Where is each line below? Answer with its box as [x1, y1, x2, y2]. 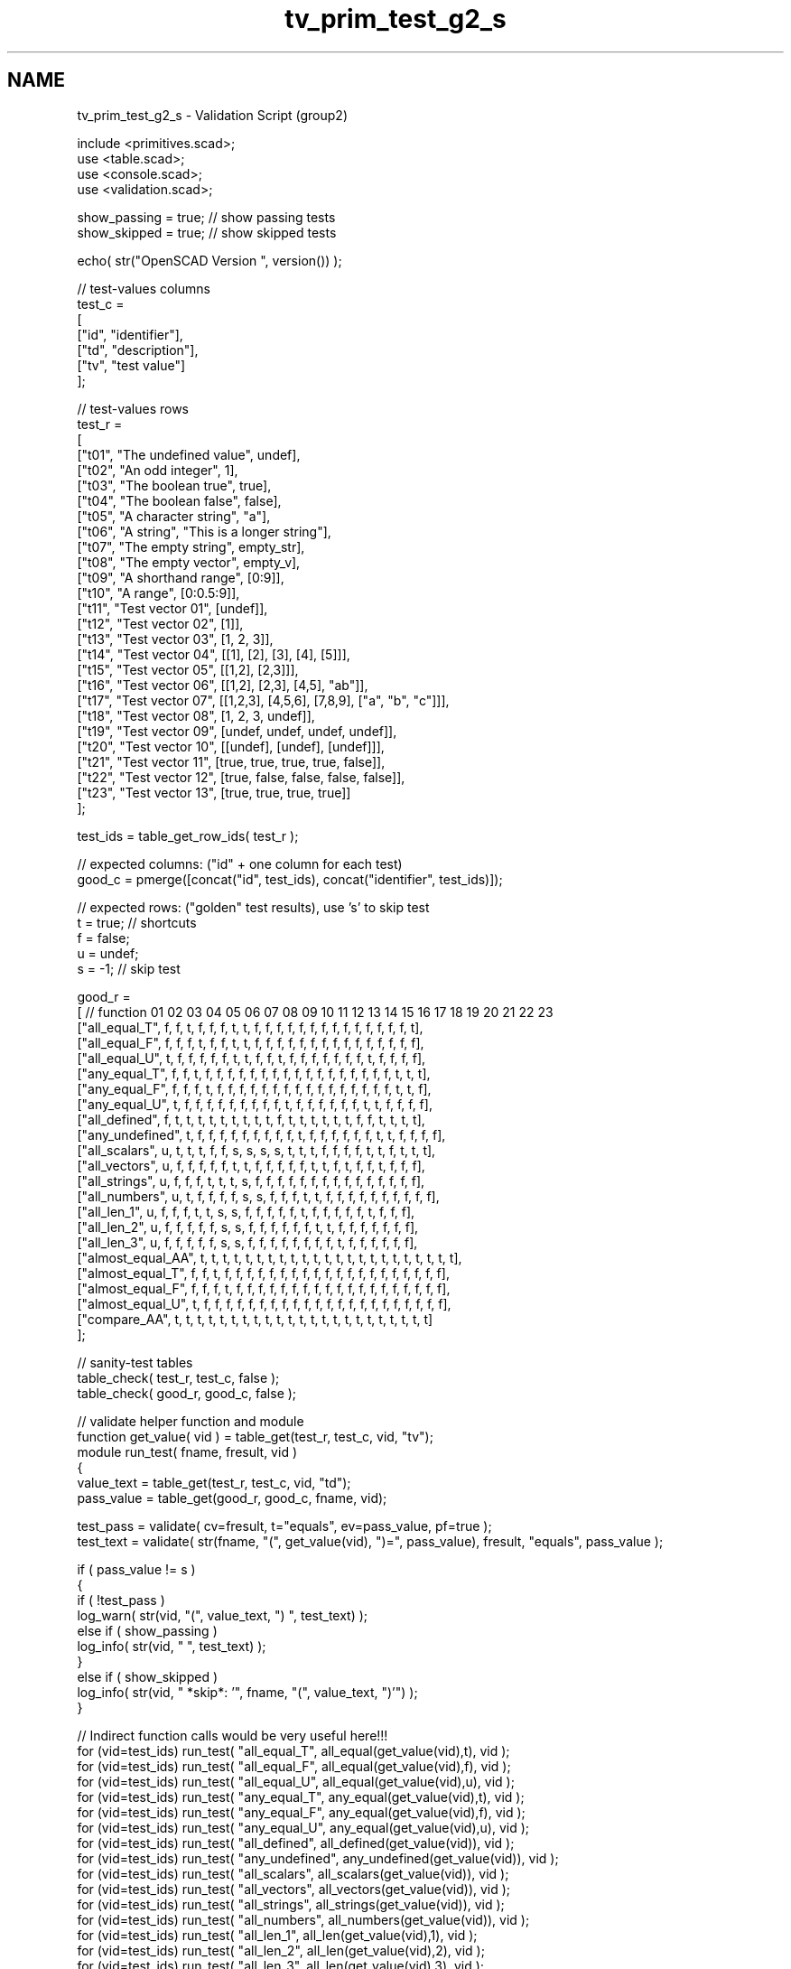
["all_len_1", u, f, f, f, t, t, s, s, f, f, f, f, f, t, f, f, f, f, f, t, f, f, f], [77, 1203, 415, 1219]
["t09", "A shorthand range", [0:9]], [77, 569, 284, 585]
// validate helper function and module [77, 1413, 304, 1429]
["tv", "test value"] [77, 357, 186, 373]
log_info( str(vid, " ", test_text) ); [77, 1638, 266, 1654]
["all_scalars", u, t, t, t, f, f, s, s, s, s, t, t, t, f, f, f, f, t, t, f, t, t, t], [77, 1142, 436, 1158]
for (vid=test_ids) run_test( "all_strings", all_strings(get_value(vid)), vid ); [77, 1896, 505, 1912]
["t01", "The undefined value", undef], [77, 446, 301, 462]
